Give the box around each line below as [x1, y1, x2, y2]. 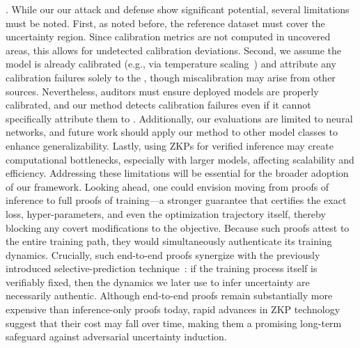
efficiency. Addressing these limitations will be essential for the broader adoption [6, 166, 349, 180]
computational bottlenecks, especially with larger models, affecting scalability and [6, 152, 354, 166]
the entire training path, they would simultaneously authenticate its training [6, 234, 332, 248]
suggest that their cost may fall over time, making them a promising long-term [6, 315, 342, 330]
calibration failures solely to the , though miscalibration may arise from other [6, 70, 336, 84]
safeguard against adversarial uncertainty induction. [6, 329, 227, 344]
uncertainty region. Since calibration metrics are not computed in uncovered [6, 29, 331, 44]
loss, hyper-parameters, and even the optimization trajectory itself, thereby [6, 206, 326, 221]
